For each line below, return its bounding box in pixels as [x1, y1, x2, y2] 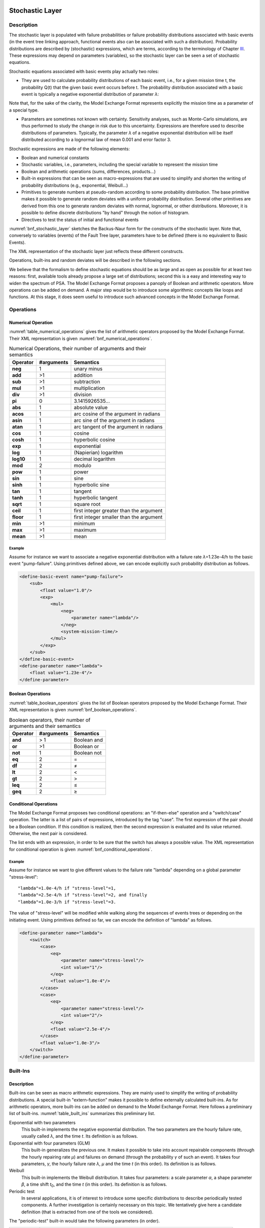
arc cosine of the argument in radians [74, 410, 160, 417]
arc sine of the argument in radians [74, 417, 155, 423]
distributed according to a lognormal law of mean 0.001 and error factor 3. [21, 137, 171, 142]
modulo [74, 462, 92, 469]
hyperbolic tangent [74, 494, 118, 501]
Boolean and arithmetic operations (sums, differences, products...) [21, 168, 156, 174]
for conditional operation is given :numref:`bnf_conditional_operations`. [9, 846, 153, 852]
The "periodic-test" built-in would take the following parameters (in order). [9, 1218, 160, 1224]
